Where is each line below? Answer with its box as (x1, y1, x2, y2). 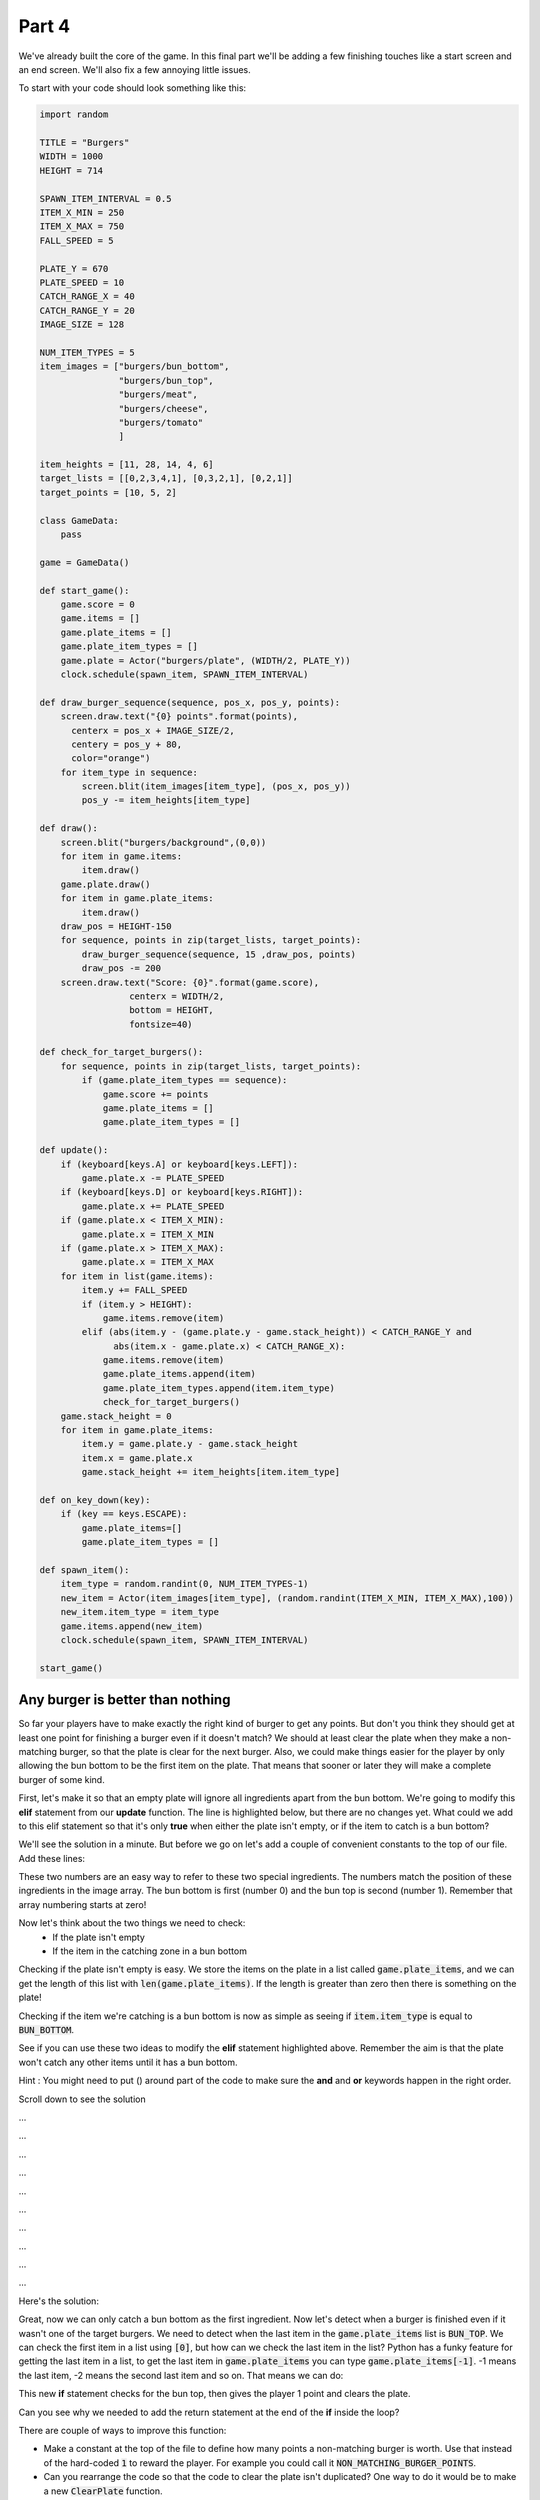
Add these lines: (18, 1852, 85, 1864)
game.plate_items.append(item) (102, 1368, 257, 1380)
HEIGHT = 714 (39, 165, 104, 176)
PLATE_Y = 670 (39, 263, 109, 274)
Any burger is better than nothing (18, 1691, 231, 1709)
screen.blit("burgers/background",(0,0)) (60, 836, 267, 848)
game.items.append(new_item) (60, 1620, 204, 1632)
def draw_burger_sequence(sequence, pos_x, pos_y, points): (39, 696, 341, 708)
